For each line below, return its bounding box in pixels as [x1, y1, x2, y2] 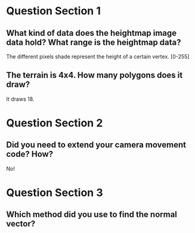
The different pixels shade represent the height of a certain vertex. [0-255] [6, 53, 190, 60]
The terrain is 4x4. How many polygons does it [6, 70, 183, 80]
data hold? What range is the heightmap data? [6, 37, 181, 47]
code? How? [6, 149, 54, 159]
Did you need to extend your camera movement [6, 140, 187, 150]
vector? [6, 219, 36, 229]
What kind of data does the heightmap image [6, 28, 177, 38]
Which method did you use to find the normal [6, 210, 178, 220]
